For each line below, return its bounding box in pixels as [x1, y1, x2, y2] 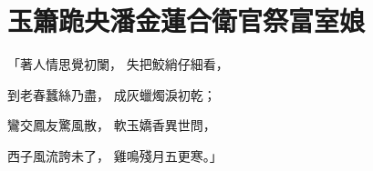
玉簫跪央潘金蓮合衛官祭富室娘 [7, 2, 366, 39]
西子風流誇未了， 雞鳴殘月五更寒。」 [7, 146, 223, 165]
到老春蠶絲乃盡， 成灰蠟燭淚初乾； [7, 85, 216, 104]
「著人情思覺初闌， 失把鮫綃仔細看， [7, 55, 229, 74]
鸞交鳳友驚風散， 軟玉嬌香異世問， [7, 116, 216, 135]
